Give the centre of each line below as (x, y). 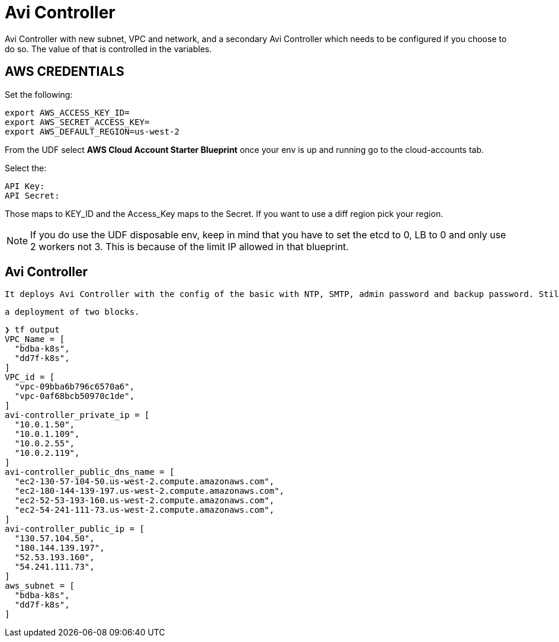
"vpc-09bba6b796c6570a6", (75, 387)
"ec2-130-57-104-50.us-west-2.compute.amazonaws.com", (144, 482)
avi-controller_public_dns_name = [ (90, 472)
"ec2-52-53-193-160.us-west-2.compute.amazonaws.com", (144, 501)
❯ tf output (32, 330)
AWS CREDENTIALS (65, 72)
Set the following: (39, 94)
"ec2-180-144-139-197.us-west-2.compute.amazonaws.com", (150, 491)
